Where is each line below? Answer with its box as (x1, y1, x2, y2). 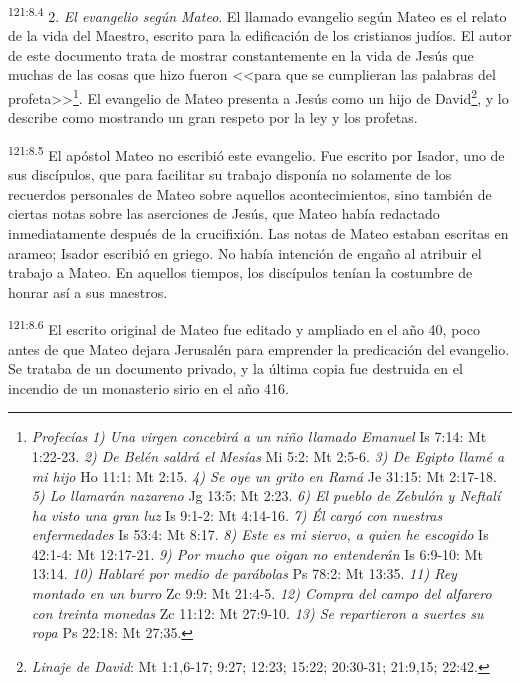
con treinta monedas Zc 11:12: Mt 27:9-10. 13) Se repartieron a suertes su (31, 602, 484, 623)
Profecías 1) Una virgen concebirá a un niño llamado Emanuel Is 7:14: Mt (31, 426, 487, 447)
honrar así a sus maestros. (8, 281, 168, 302)
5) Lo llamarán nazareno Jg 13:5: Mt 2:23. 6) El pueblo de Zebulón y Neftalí (31, 485, 501, 506)
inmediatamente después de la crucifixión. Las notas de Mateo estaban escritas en (8, 222, 509, 243)
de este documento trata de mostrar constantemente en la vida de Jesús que (8, 44, 474, 65)
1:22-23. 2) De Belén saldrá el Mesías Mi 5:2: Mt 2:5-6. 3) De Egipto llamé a (31, 445, 505, 466)
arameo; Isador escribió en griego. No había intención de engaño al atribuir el (8, 242, 482, 263)
